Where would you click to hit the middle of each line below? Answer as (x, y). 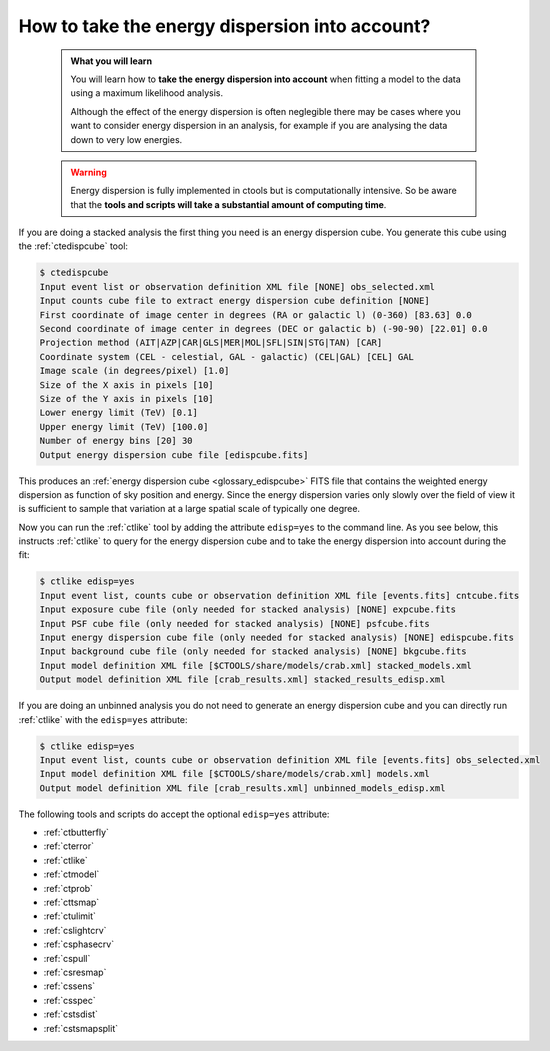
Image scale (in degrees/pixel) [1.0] (134, 371)
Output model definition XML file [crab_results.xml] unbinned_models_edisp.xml (242, 788)
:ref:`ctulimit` (70, 916)
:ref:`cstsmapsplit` (81, 1028)
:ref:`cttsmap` (71, 902)
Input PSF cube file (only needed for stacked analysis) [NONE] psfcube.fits (234, 623)
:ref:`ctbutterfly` (76, 832)
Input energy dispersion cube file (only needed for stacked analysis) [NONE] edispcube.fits (277, 637)
